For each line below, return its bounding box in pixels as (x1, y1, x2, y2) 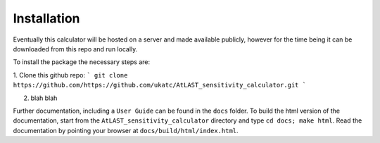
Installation (13, 11, 80, 26)
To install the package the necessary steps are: (13, 58, 151, 66)
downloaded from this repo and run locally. (13, 44, 138, 53)
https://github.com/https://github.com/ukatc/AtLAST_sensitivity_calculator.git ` (13, 81, 306, 89)
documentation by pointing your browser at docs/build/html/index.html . (13, 126, 239, 135)
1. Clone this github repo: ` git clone (13, 70, 128, 79)
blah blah (30, 94, 58, 102)
